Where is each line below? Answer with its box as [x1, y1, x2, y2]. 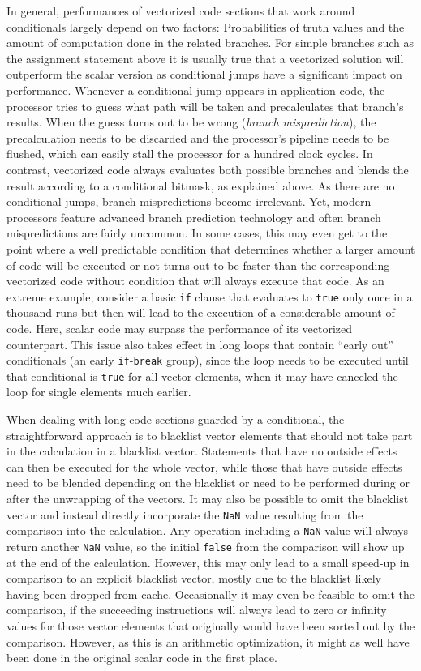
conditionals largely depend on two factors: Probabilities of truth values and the [6, 18, 405, 35]
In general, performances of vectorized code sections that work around [6, 2, 355, 19]
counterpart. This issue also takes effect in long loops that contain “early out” [6, 335, 393, 353]
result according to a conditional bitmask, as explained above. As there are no [6, 177, 395, 194]
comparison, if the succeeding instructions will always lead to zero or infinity [6, 601, 387, 618]
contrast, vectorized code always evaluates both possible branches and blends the [6, 160, 409, 177]
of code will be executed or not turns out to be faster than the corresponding [6, 256, 390, 273]
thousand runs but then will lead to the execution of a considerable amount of [6, 304, 395, 321]
